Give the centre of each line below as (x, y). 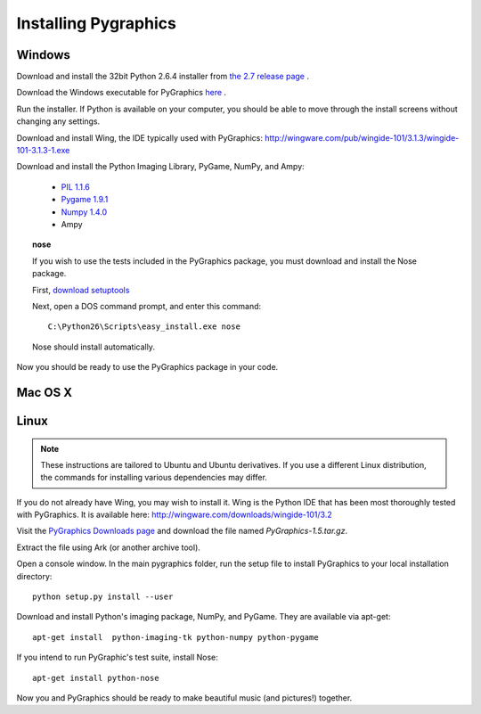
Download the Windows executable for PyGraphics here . (122, 93)
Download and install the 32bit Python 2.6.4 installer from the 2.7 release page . (163, 77)
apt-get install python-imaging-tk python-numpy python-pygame (176, 637)
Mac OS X (45, 392)
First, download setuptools (81, 290)
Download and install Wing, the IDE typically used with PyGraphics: (139, 137)
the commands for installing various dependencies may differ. (154, 478)
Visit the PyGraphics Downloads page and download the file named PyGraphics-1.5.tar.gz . (182, 531)
